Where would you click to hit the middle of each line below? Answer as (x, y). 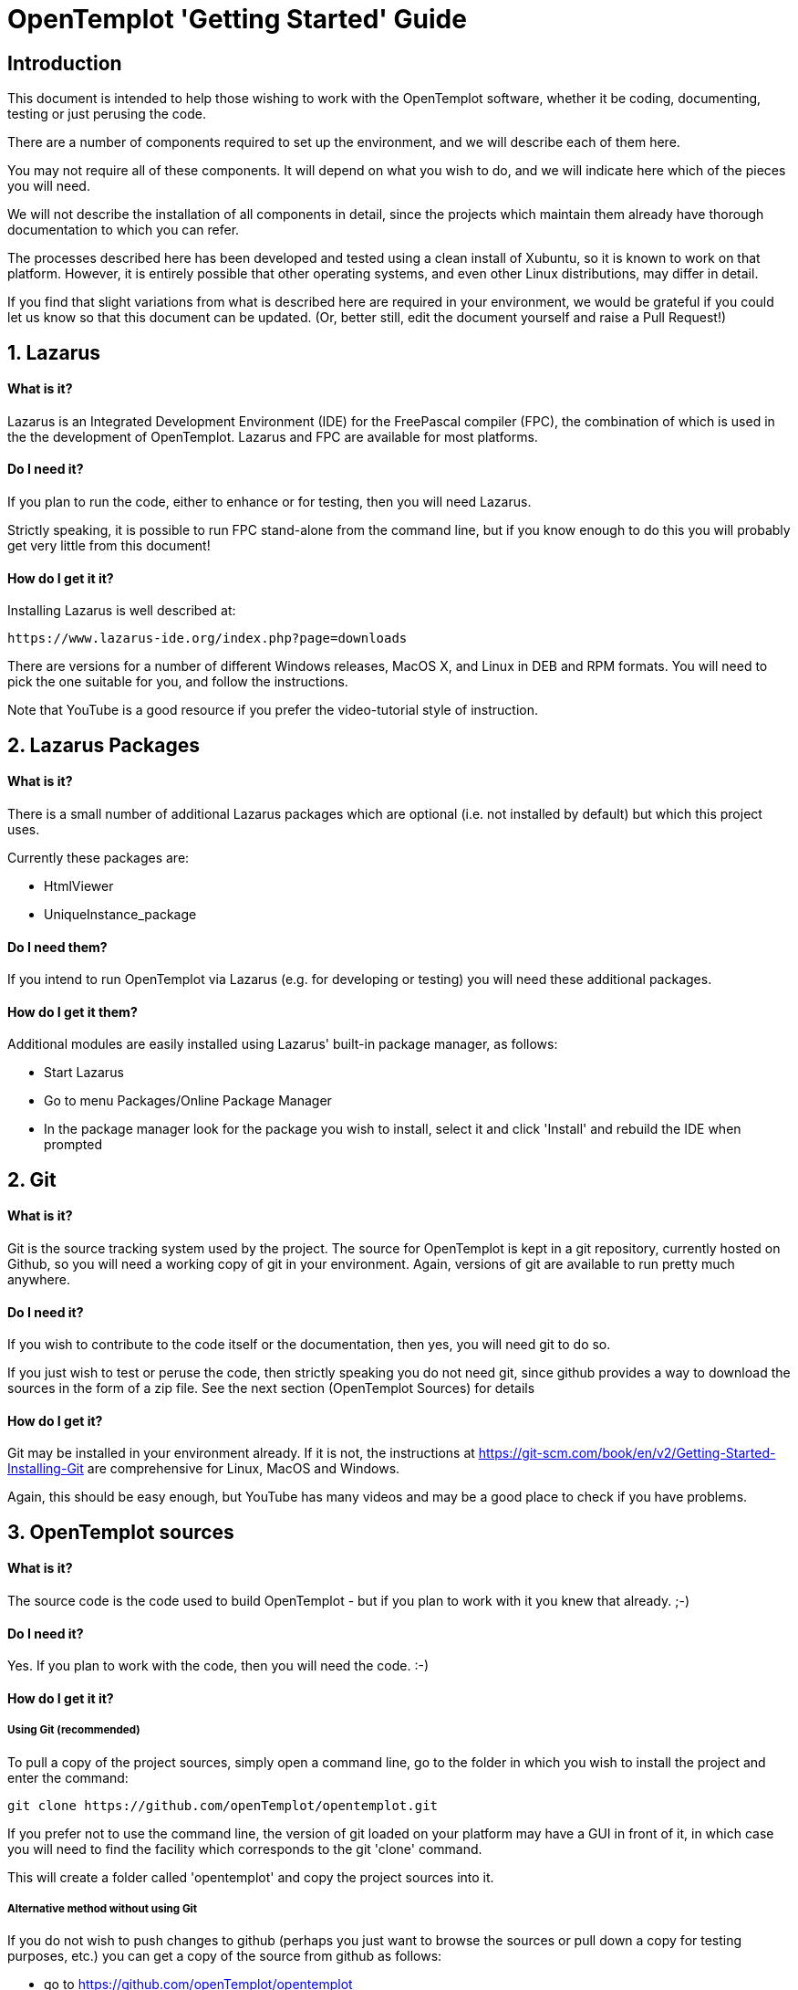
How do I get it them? (73, 1011)
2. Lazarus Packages (104, 745)
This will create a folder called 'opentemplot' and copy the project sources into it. (251, 1877)
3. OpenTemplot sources (121, 1532)
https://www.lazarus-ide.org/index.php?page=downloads (207, 639)
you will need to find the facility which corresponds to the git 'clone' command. (245, 1849)
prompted (73, 1145)
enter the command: (68, 1777)
